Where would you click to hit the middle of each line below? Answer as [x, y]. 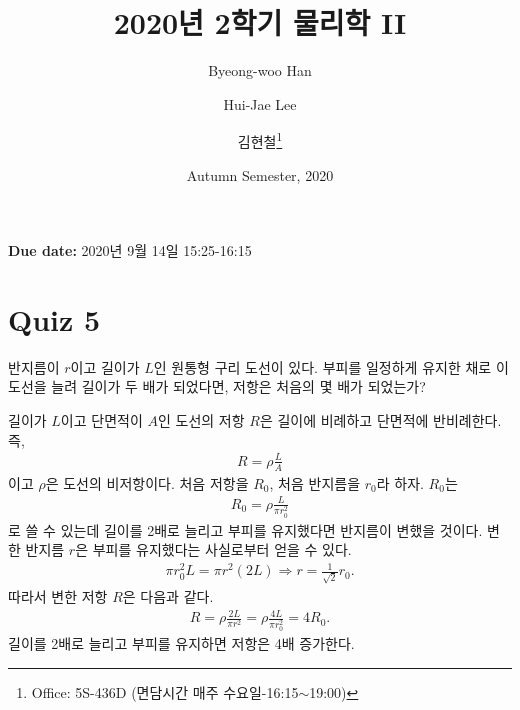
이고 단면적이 [101, 420]
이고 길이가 [105, 366]
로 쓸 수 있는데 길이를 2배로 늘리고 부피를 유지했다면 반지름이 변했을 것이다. [245, 529]
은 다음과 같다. [168, 596]
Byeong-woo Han [260, 70]
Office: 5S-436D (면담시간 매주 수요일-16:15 [165, 691]
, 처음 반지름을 [315, 482]
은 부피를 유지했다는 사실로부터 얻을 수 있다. [213, 549]
